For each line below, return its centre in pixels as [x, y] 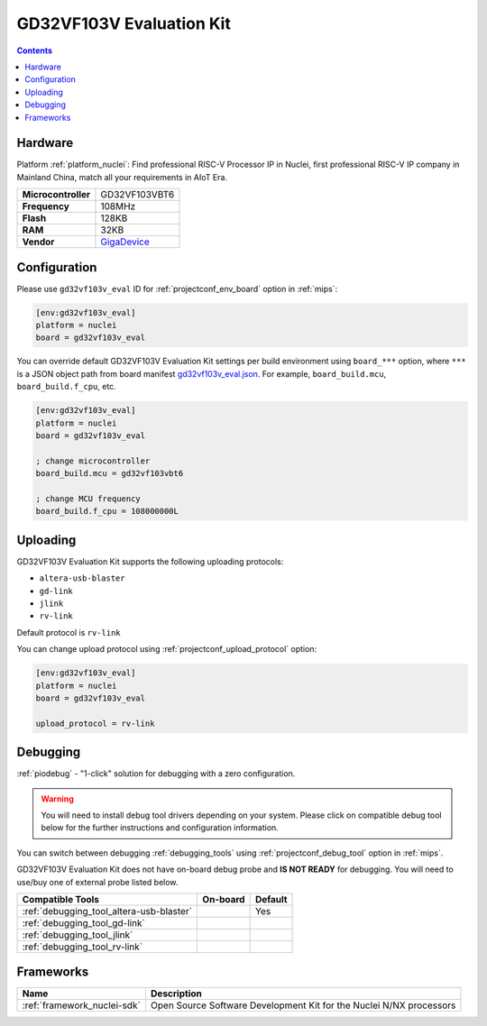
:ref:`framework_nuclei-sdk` [82, 1005]
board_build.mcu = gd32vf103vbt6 [110, 474]
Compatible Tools [60, 899]
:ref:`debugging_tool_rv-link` [83, 947]
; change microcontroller [93, 461]
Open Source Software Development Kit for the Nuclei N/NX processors [303, 1005]
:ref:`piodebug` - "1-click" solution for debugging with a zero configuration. [156, 774]
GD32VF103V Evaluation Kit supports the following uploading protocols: [150, 561]
